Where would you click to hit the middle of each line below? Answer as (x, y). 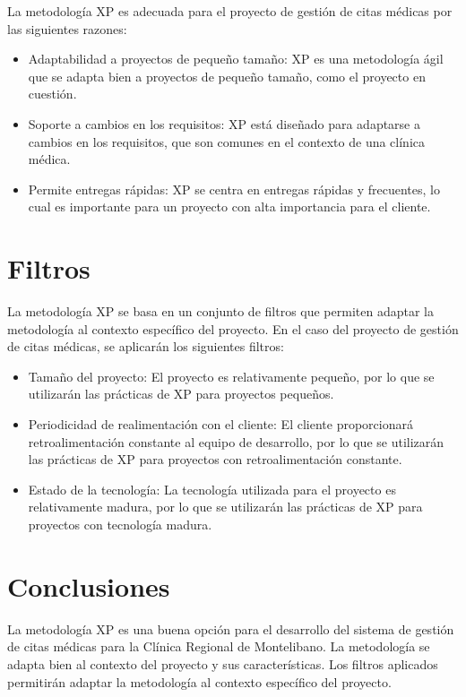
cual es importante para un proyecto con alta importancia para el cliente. (229, 207)
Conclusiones (89, 585)
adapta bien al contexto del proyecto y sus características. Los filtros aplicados (223, 663)
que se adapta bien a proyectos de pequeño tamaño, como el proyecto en (227, 76)
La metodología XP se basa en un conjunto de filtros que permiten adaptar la (220, 311)
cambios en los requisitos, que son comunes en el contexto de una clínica (227, 141)
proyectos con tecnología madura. (120, 524)
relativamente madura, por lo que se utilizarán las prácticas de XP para (225, 507)
